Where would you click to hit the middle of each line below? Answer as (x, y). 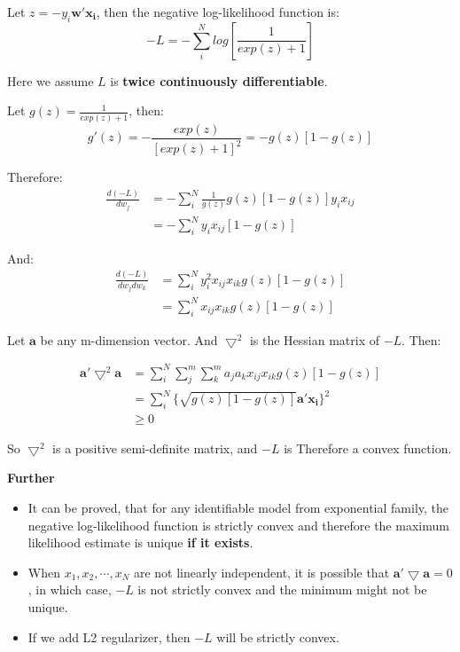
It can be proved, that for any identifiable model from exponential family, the (238, 508)
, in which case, (70, 589)
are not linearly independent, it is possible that (261, 572)
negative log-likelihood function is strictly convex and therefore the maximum (238, 525)
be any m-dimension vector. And (129, 339)
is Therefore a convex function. (368, 448)
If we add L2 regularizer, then (109, 636)
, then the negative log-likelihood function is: (218, 12)
